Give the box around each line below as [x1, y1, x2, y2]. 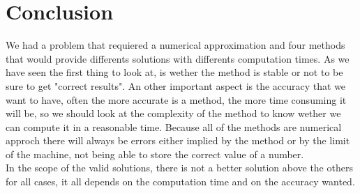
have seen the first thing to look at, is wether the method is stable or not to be [6, 65, 343, 79]
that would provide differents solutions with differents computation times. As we [6, 51, 350, 65]
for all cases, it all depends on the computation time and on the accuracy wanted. [6, 174, 355, 189]
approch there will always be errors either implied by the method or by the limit [6, 133, 350, 148]
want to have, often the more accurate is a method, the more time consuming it [6, 92, 347, 107]
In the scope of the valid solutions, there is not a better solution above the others [6, 160, 353, 175]
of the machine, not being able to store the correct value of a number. [6, 146, 304, 161]
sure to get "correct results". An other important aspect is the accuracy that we [6, 78, 346, 93]
